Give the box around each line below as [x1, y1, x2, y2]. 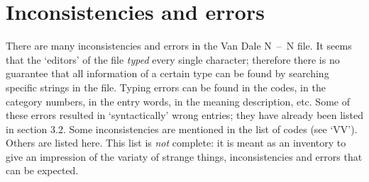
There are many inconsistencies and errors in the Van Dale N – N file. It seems [6, 38, 352, 53]
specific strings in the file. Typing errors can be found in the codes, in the [6, 79, 326, 94]
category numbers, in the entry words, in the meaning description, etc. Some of [6, 93, 350, 108]
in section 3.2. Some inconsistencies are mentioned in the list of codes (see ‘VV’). [6, 121, 358, 136]
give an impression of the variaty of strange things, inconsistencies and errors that [6, 149, 363, 164]
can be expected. [6, 163, 79, 178]
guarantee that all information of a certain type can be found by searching [6, 66, 329, 81]
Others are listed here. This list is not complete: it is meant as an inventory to [6, 135, 346, 150]
